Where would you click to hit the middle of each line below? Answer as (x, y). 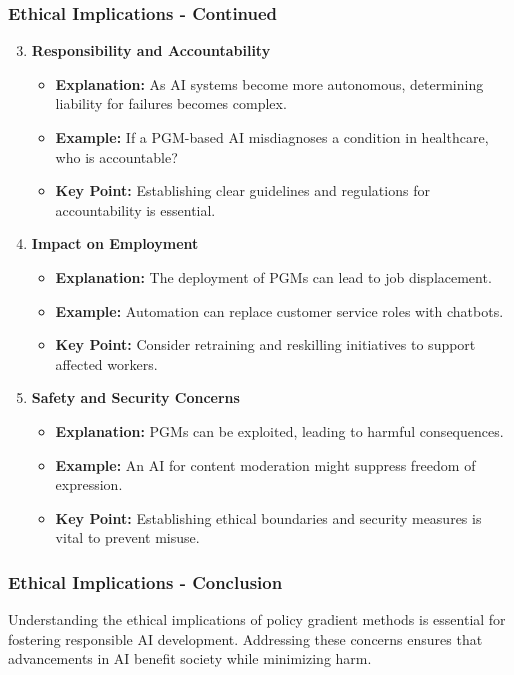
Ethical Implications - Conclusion (145, 581)
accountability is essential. (135, 209)
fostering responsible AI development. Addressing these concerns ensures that (245, 638)
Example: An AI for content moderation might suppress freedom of (265, 464)
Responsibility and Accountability (151, 50)
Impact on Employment (115, 243)
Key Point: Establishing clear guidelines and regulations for (242, 190)
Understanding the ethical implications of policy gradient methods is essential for (257, 619)
